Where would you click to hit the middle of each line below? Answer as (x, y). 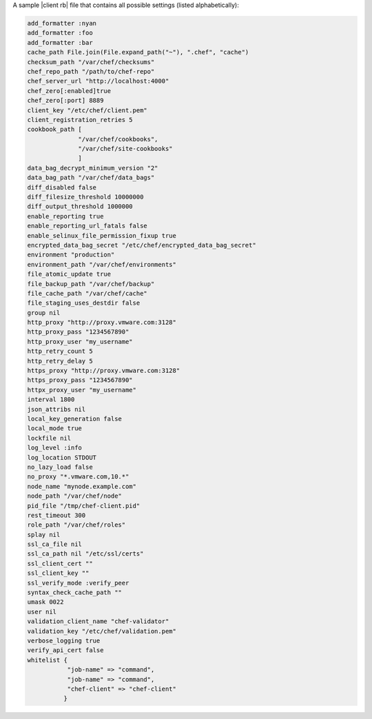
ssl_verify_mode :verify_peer (78, 583)
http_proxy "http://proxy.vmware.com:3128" (102, 323)
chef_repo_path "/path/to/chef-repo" (91, 71)
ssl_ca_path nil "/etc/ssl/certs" (85, 554)
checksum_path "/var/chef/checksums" (91, 62)
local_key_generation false (74, 419)
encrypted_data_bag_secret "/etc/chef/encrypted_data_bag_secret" (142, 245)
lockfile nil (49, 438)
